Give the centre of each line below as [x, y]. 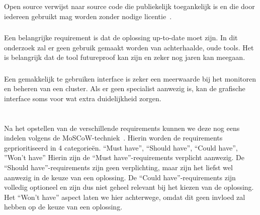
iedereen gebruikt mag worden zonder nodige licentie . [88, 16]
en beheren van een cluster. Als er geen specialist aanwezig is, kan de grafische [125, 88]
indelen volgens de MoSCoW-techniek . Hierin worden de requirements [113, 138]
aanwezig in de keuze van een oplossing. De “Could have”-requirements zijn [120, 177]
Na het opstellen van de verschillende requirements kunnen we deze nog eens [122, 128]
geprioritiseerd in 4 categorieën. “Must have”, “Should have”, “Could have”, [121, 147]
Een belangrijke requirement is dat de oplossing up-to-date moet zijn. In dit [121, 38]
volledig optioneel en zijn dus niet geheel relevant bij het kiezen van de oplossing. [129, 187]
